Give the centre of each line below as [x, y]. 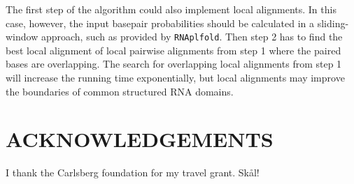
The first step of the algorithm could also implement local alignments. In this [171, 9]
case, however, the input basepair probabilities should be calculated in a [160, 23]
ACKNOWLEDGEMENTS [140, 139]
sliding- [333, 23]
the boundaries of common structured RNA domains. [120, 91]
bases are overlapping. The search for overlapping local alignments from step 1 [174, 64]
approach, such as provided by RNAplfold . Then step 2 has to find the [192, 37]
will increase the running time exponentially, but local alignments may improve [175, 78]
